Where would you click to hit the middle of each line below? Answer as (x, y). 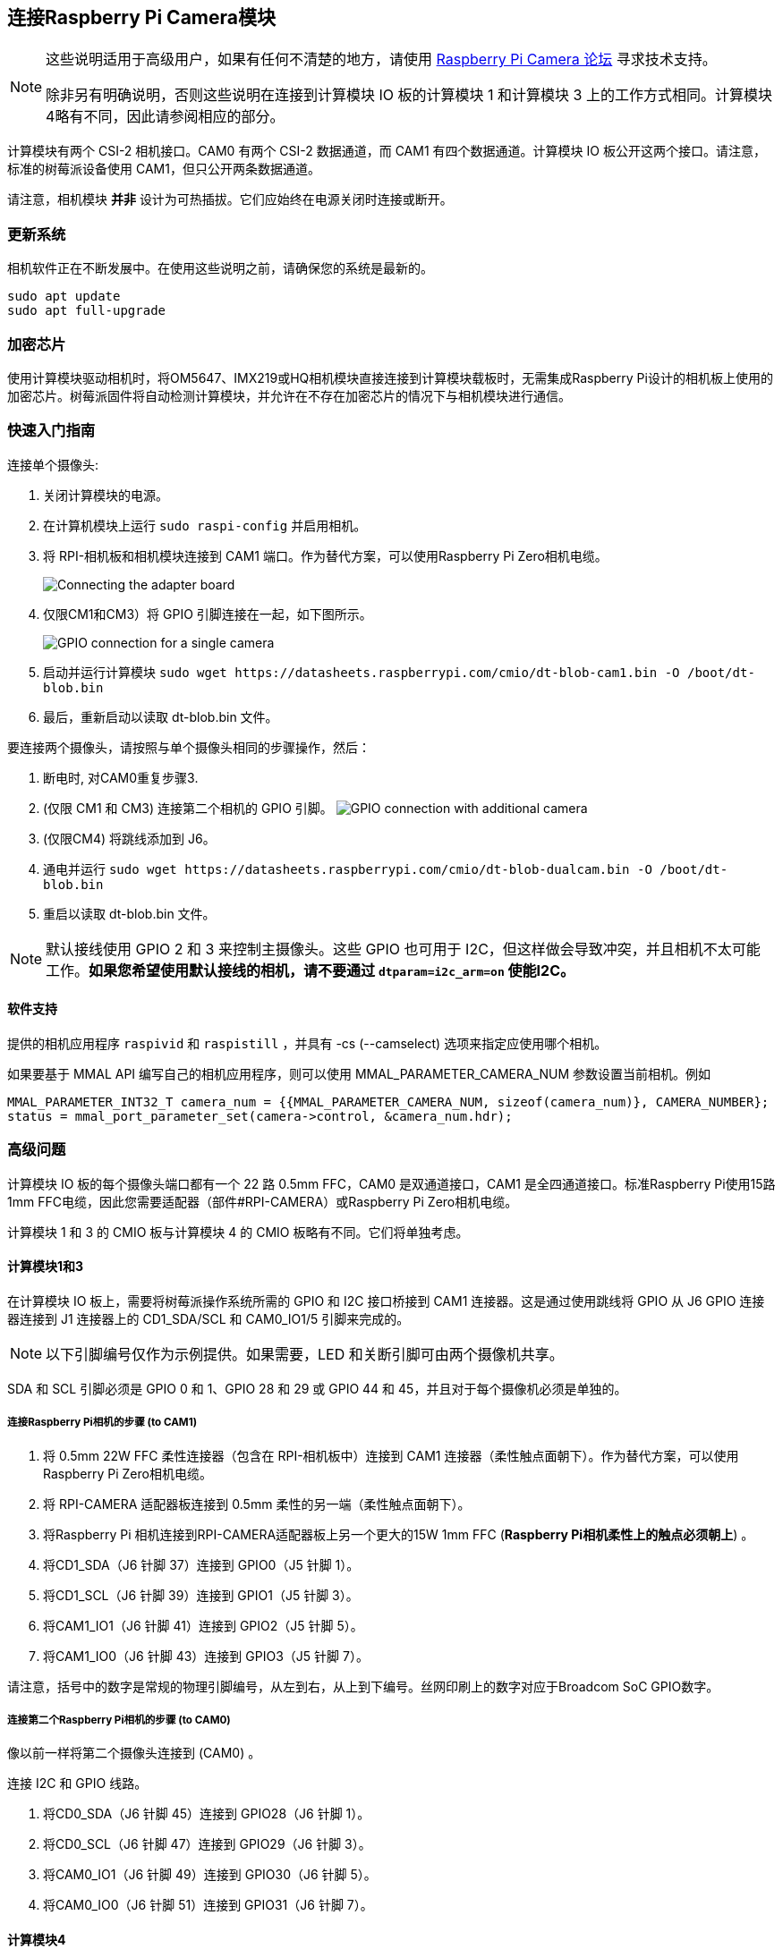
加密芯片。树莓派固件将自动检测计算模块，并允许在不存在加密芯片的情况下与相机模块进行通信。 (289, 395)
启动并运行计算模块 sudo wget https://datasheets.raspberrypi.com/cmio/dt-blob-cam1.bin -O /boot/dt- (399, 672)
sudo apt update (64, 297)
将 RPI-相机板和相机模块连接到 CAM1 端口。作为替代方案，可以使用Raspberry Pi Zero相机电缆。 (325, 555)
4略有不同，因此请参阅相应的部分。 (165, 117)
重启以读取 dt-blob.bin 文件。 (129, 913)
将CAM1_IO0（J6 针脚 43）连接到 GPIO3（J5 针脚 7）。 (206, 1656)
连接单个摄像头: (53, 464)
